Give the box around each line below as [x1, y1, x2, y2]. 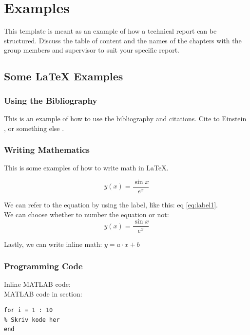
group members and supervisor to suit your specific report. [4, 45, 180, 55]
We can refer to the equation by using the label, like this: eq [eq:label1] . [4, 199, 218, 209]
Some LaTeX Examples [4, 69, 123, 84]
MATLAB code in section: [4, 288, 82, 298]
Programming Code [4, 260, 83, 272]
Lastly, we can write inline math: [4, 239, 102, 249]
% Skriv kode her [4, 316, 60, 323]
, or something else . [4, 123, 64, 133]
